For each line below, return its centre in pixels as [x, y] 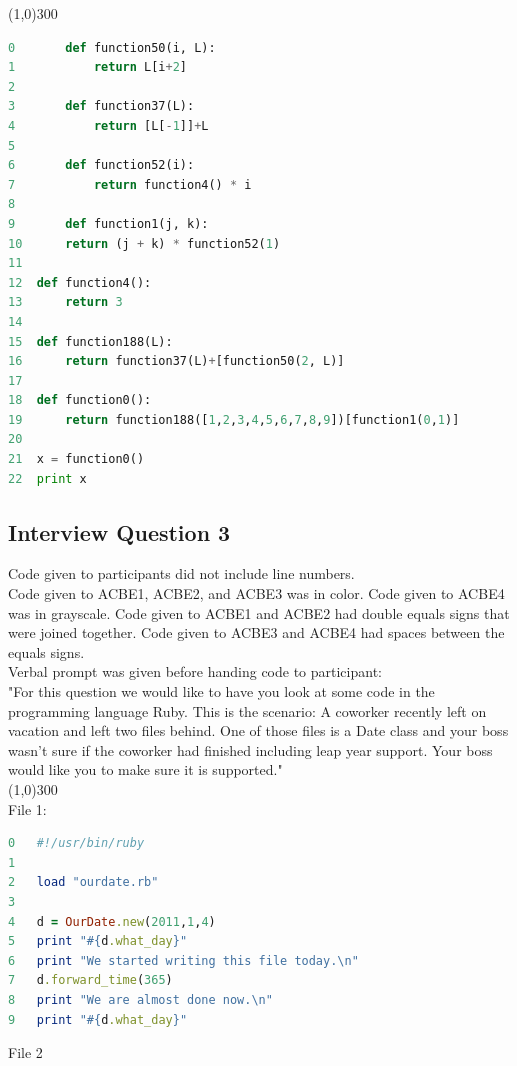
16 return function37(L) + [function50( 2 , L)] [176, 361]
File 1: [27, 808]
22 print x [47, 478]
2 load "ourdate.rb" [83, 882]
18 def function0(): [80, 400]
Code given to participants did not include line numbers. [181, 573]
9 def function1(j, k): [108, 223]
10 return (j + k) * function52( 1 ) [144, 243]
